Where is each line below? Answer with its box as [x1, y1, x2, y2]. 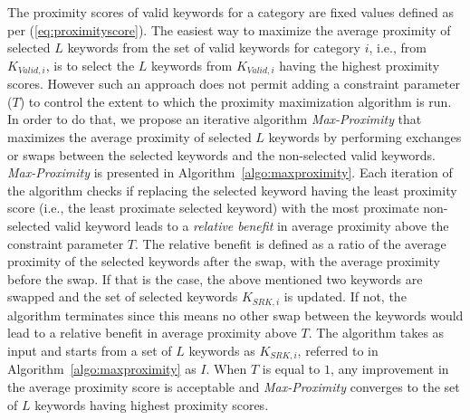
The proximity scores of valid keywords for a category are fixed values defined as [7, 3, 454, 21]
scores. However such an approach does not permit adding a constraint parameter [7, 74, 460, 93]
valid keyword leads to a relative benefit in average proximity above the [54, 215, 449, 234]
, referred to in [297, 341, 379, 359]
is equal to [262, 359, 321, 378]
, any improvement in [330, 359, 449, 378]
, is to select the [45, 55, 135, 74]
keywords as [188, 341, 255, 359]
